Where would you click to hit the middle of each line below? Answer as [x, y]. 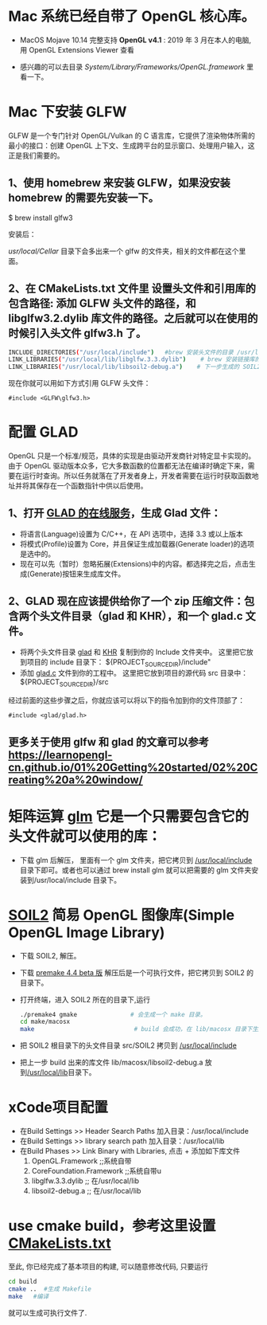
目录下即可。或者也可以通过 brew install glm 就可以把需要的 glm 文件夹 [135, 870]
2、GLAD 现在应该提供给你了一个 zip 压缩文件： [126, 601]
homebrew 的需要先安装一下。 [83, 198]
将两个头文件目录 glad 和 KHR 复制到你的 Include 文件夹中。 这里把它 [133, 652]
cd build [23, 1282]
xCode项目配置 [58, 1107]
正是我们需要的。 [36, 155]
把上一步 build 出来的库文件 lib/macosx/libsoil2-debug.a [111, 1062]
